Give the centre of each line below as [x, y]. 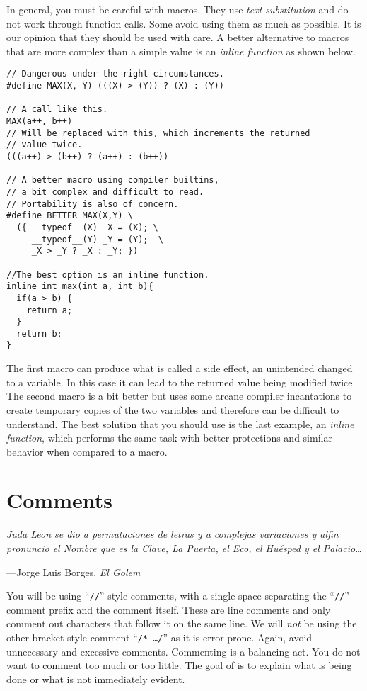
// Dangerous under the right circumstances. [115, 74]
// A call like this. [57, 109]
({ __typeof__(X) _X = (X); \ [87, 227]
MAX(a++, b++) [40, 121]
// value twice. [45, 145]
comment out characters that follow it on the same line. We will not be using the [182, 623]
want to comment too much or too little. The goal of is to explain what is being [179, 665]
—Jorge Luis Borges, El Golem [74, 572]
